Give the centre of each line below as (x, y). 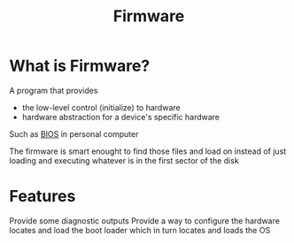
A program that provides (54, 90)
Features (43, 197)
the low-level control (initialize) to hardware (101, 107)
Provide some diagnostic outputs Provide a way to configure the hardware (145, 220)
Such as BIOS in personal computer (74, 133)
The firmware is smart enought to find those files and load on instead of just (148, 151)
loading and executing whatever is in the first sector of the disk (124, 160)
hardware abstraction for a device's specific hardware (120, 117)
